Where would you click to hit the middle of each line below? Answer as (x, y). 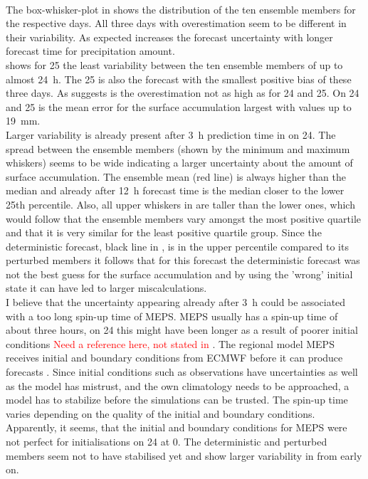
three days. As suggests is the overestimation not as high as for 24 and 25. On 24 (183, 93)
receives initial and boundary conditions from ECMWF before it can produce (174, 358)
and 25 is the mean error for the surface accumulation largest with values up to (179, 106)
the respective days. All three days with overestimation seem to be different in (176, 23)
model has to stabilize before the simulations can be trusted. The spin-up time (177, 400)
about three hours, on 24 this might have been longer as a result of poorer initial (182, 330)
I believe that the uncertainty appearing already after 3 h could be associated (176, 302)
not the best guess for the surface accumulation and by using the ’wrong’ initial (179, 274)
